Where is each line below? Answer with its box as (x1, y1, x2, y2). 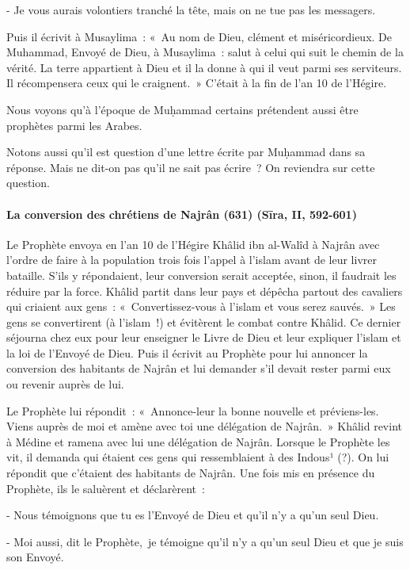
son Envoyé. (6, 549, 64, 565)
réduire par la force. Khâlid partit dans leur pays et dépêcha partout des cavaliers (6, 282, 403, 299)
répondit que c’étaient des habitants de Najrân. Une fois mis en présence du (6, 465, 375, 481)
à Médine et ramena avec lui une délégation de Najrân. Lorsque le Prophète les (6, 433, 390, 449)
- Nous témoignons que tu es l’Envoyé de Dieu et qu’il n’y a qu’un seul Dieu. (6, 507, 379, 523)
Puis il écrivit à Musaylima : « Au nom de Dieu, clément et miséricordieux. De (6, 28, 393, 44)
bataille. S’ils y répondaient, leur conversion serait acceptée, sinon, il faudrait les (6, 266, 397, 283)
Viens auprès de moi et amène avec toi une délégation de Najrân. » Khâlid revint (6, 418, 402, 434)
